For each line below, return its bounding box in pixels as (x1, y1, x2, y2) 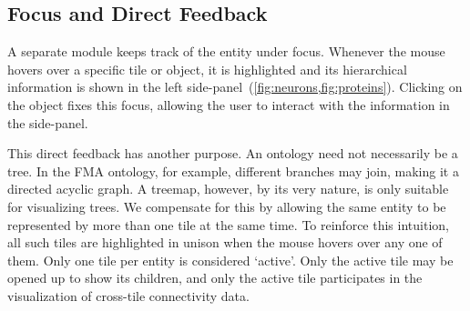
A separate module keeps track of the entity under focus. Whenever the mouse (7, 42, 445, 61)
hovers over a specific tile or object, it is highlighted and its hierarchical (7, 59, 407, 78)
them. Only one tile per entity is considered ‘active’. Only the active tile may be (7, 250, 454, 269)
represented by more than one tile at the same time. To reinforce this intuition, (7, 215, 449, 234)
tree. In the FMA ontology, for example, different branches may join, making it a (7, 161, 459, 180)
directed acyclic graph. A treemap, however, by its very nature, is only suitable (7, 179, 449, 198)
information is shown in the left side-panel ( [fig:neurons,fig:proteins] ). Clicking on (7, 77, 463, 96)
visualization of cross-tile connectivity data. (7, 286, 250, 305)
